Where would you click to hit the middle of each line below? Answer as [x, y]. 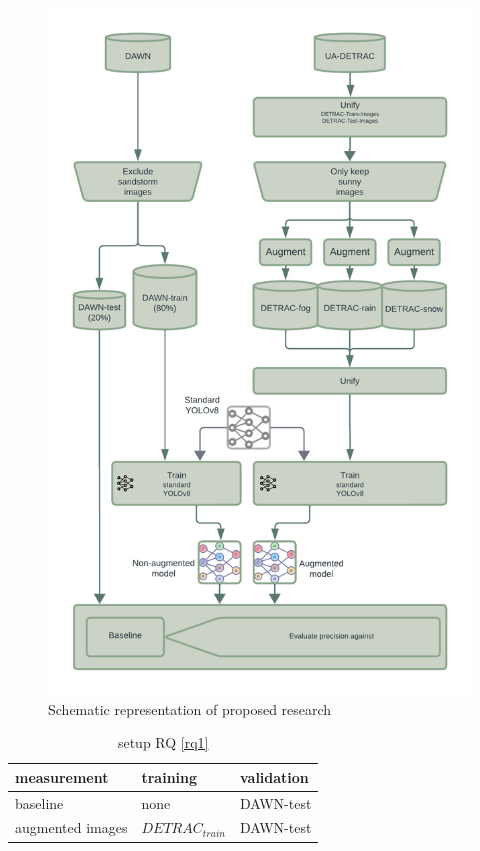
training [169, 776]
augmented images [71, 827]
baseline [39, 802]
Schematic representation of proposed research [190, 708]
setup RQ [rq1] [163, 742]
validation [274, 776]
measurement [62, 776]
